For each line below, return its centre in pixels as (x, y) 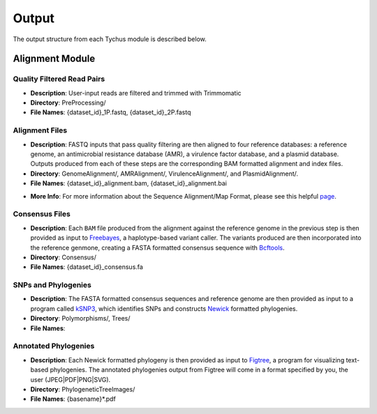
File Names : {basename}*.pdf (73, 399)
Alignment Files (40, 130)
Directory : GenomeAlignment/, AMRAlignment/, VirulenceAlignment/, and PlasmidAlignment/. (164, 174)
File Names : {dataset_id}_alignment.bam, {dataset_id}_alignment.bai (128, 183)
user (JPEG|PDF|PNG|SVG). (71, 379)
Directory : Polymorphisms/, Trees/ (80, 319)
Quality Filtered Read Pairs (59, 79)
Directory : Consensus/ (64, 257)
